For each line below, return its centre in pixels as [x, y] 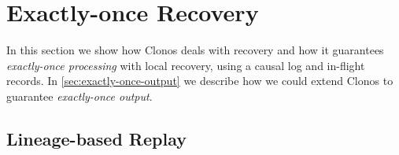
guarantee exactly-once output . [79, 96]
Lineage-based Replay [96, 138]
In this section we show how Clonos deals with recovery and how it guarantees [195, 50]
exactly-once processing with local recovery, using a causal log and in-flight [186, 65]
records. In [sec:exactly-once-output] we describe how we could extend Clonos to [200, 81]
